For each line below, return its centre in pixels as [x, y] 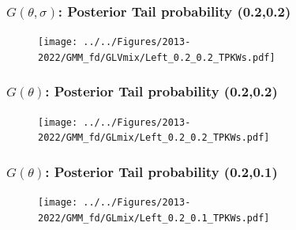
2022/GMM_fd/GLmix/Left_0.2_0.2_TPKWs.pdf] [154, 138]
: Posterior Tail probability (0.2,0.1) [161, 171]
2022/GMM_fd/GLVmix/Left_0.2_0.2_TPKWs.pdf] [157, 57]
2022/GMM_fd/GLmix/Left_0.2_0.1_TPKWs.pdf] [154, 218]
